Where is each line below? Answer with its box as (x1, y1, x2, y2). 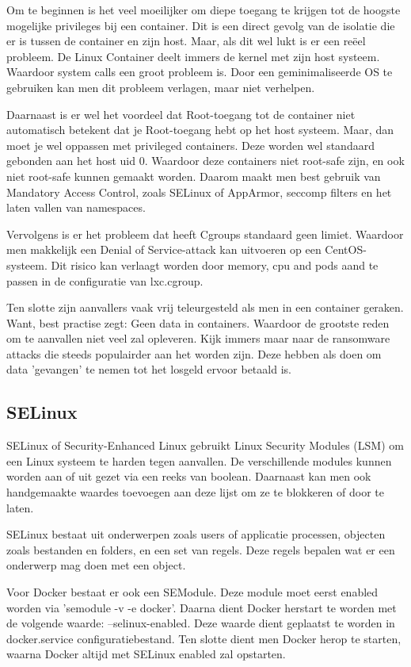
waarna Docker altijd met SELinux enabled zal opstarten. (6, 646, 286, 662)
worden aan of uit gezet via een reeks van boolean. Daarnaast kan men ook (6, 468, 371, 485)
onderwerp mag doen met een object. (6, 557, 186, 573)
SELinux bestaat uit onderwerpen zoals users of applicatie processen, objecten (6, 526, 386, 542)
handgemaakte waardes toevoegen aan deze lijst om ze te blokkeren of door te (6, 484, 384, 500)
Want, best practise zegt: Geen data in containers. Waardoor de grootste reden (6, 314, 390, 331)
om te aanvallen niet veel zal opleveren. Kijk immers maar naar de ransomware (6, 330, 390, 347)
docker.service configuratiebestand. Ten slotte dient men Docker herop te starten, (6, 630, 401, 646)
